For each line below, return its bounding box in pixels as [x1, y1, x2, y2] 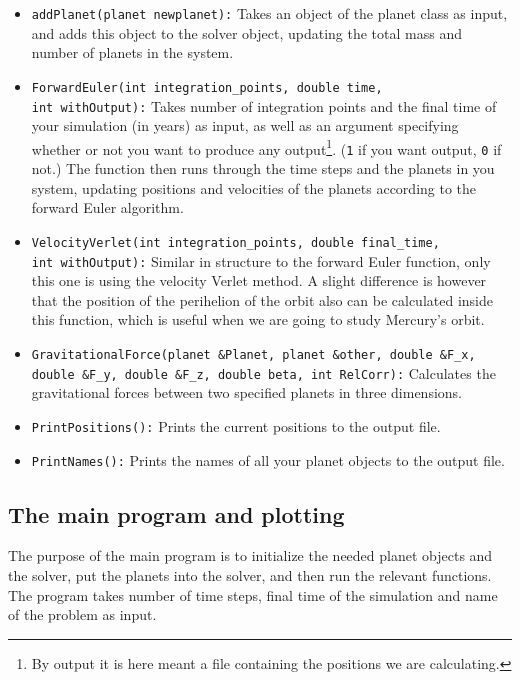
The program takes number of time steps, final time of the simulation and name [8, 584, 498, 605]
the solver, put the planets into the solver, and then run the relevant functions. [8, 564, 492, 585]
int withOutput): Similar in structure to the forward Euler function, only [31, 250, 491, 271]
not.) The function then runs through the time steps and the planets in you [31, 158, 495, 179]
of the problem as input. [8, 604, 157, 625]
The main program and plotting [8, 498, 345, 529]
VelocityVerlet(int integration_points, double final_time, [31, 235, 440, 250]
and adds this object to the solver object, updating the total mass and [31, 22, 462, 43]
